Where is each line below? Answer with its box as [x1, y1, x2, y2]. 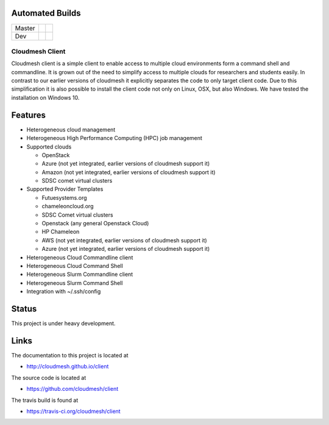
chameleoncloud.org [41, 203, 94, 210]
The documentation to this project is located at [11, 351, 129, 359]
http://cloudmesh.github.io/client [26, 363, 109, 370]
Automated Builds [11, 8, 82, 18]
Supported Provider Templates [26, 186, 104, 193]
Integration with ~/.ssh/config [26, 288, 101, 295]
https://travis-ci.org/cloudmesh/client [26, 407, 121, 415]
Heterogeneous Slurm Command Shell [26, 279, 123, 286]
